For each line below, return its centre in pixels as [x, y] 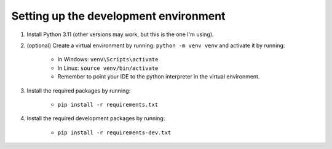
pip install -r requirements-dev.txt [114, 132]
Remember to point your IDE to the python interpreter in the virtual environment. [159, 77]
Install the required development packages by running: [96, 118]
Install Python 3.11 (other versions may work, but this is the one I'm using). [121, 34]
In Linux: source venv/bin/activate [108, 68]
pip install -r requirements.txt [108, 105]
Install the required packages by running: [79, 90]
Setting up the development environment [118, 16]
